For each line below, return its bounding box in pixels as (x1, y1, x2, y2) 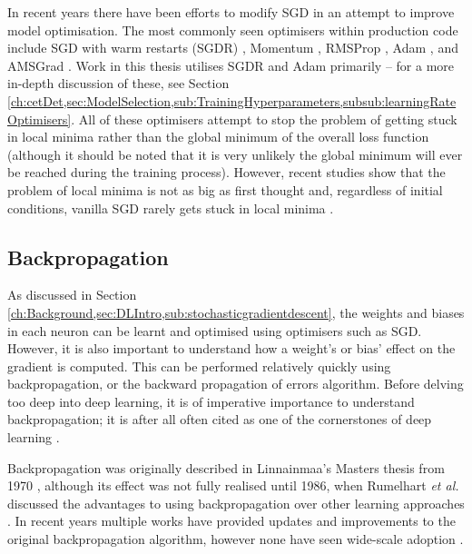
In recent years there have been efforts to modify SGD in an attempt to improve (7, 3, 455, 21)
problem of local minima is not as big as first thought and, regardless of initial (7, 180, 443, 199)
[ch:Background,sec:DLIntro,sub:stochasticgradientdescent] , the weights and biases (7, 302, 465, 322)
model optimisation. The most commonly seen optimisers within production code (7, 20, 458, 39)
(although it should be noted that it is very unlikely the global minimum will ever (7, 144, 463, 163)
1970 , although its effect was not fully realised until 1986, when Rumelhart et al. (7, 476, 459, 495)
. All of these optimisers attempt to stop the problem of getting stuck (71, 109, 457, 128)
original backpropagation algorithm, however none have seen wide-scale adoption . (7, 529, 464, 549)
